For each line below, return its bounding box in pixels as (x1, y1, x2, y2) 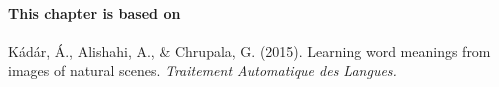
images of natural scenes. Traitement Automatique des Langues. (8, 60, 397, 81)
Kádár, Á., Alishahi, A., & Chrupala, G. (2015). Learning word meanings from (8, 40, 491, 61)
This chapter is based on (8, 2, 181, 23)
